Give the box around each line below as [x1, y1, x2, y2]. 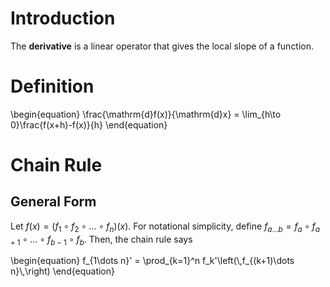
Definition [10, 75, 95, 98]
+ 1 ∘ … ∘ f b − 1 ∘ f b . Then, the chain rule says [10, 233, 193, 247]
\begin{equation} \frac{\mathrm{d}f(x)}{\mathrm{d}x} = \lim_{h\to [10, 108, 282, 120]
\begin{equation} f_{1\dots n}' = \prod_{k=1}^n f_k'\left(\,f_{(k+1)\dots [10, 255, 295, 267]
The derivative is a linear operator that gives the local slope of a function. [10, 40, 315, 52]
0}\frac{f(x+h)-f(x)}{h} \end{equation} [10, 118, 168, 131]
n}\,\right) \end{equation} [10, 265, 115, 277]
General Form [10, 193, 97, 211]
